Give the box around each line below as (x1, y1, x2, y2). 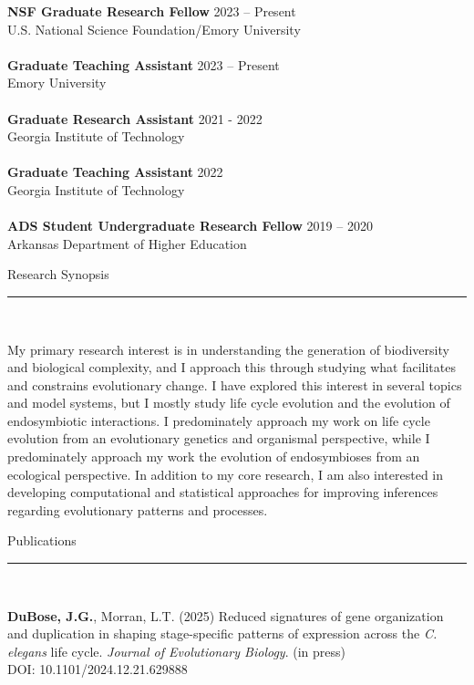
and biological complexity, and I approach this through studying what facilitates (7, 358, 456, 377)
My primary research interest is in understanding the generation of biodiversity (7, 339, 449, 358)
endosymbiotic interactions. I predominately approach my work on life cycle (7, 410, 430, 430)
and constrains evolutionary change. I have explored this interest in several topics (7, 375, 462, 394)
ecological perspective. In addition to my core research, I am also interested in (7, 464, 444, 483)
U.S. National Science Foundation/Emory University (7, 19, 301, 38)
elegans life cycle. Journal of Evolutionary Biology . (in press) (7, 641, 345, 660)
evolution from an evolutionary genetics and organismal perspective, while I (7, 429, 430, 448)
